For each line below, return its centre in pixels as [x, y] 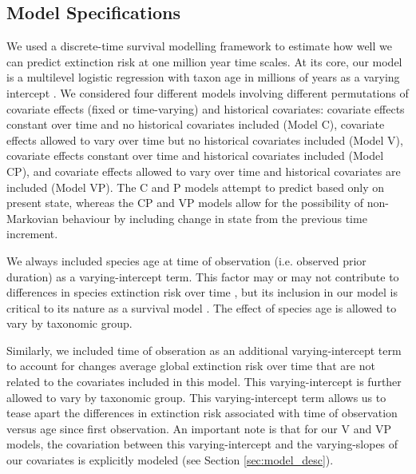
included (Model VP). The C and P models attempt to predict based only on [196, 187]
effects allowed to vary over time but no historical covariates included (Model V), [205, 139]
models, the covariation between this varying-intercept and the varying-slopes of [202, 444]
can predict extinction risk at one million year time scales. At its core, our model [204, 61]
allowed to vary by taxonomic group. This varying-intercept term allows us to [196, 397]
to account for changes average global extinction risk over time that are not [191, 366]
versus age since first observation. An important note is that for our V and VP [199, 428]
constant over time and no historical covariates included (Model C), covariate [196, 124]
